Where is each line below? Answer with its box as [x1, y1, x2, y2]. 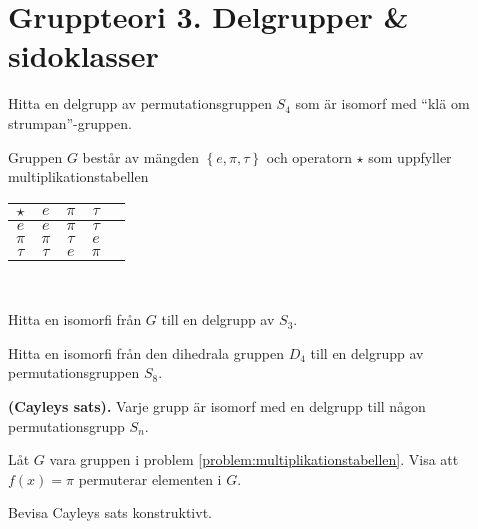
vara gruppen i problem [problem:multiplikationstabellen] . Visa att [49, 449, 459, 470]
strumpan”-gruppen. [8, 112, 132, 133]
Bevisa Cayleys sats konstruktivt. [8, 502, 212, 523]
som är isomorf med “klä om [295, 93, 470, 114]
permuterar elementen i [78, 468, 222, 489]
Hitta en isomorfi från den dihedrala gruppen [8, 342, 285, 363]
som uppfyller [368, 146, 452, 167]
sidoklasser [8, 35, 159, 76]
